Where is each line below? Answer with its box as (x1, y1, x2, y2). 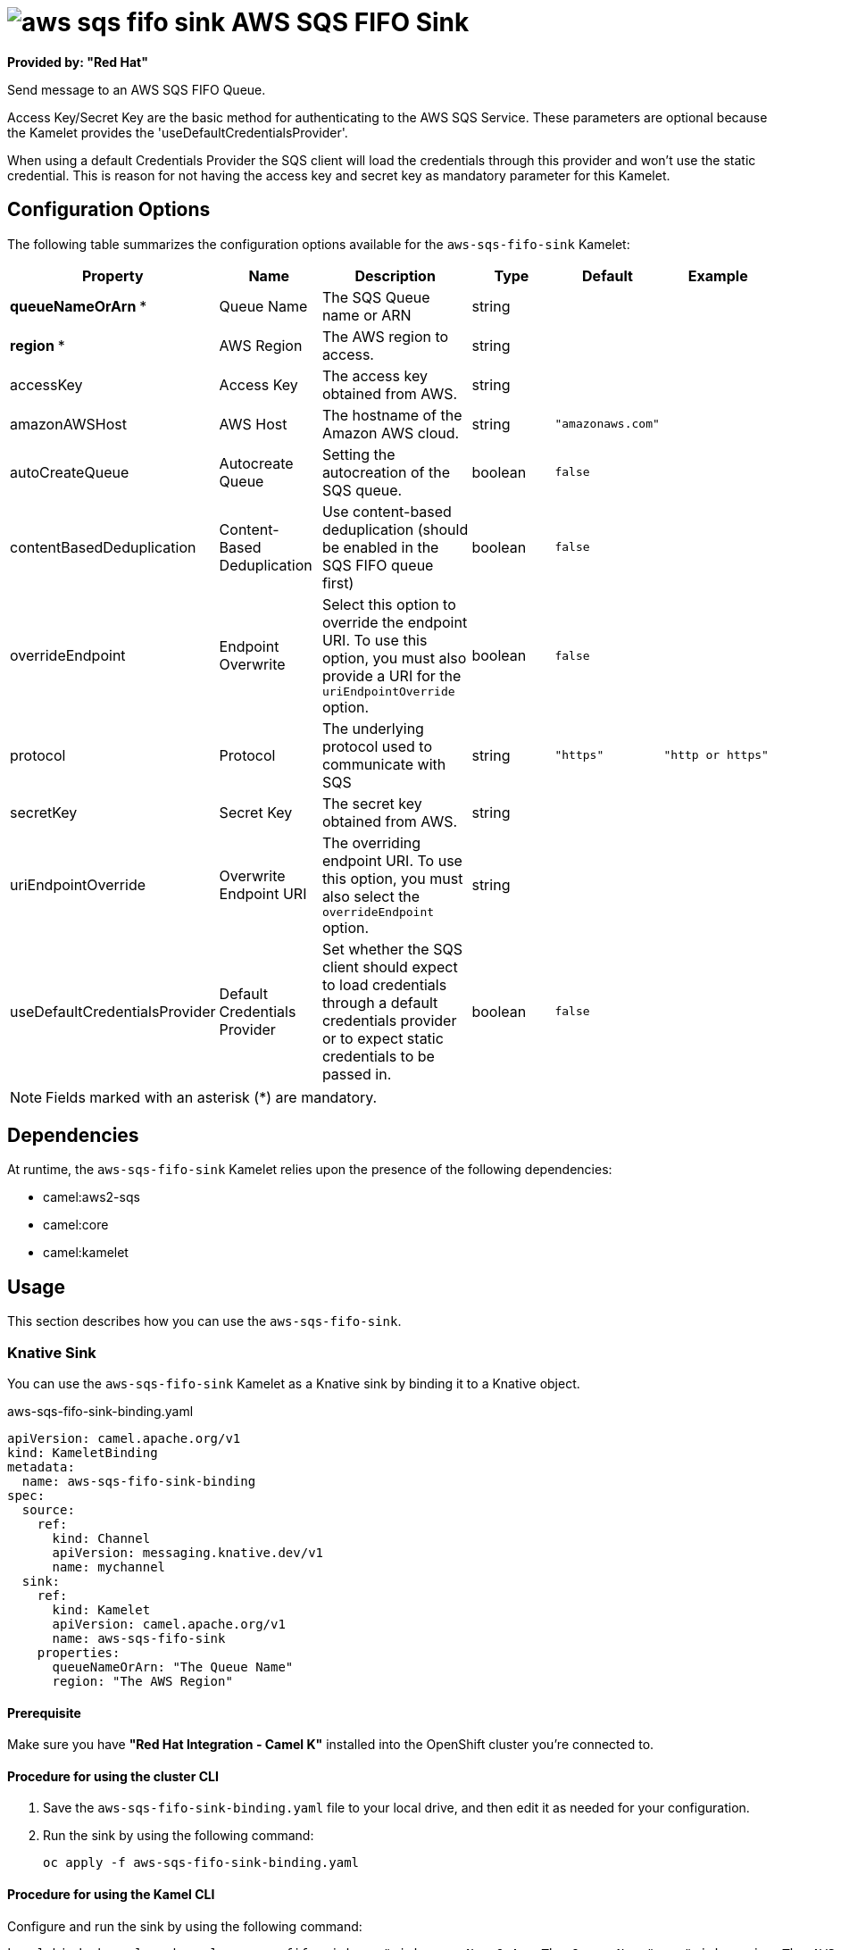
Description (354, 266, 436, 285)
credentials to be (321, 1046, 435, 1065)
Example (687, 266, 748, 285)
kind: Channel (52, 1531, 151, 1546)
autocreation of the (321, 462, 451, 481)
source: (21, 1503, 75, 1518)
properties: (37, 1646, 121, 1661)
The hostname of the (321, 405, 462, 424)
